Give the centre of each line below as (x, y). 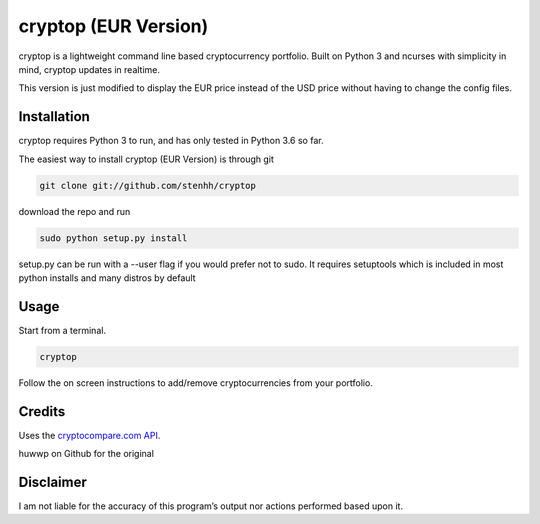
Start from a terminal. (62, 330)
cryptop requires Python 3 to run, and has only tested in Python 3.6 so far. (171, 141)
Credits (42, 411)
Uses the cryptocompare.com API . (89, 435)
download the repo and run (74, 211)
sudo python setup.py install (113, 238)
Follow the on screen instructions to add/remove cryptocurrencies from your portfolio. (196, 382)
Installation (54, 116)
